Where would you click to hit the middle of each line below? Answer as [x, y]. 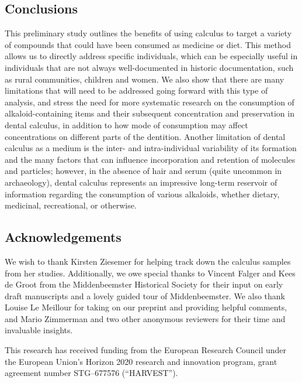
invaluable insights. [39, 330]
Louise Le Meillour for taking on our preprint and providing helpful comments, [146, 307]
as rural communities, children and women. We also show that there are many [145, 79]
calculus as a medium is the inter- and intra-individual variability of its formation [151, 148]
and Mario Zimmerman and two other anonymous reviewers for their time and [145, 318]
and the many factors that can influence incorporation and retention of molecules [150, 159]
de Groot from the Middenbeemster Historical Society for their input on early [144, 284]
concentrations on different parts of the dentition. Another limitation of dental [145, 136]
